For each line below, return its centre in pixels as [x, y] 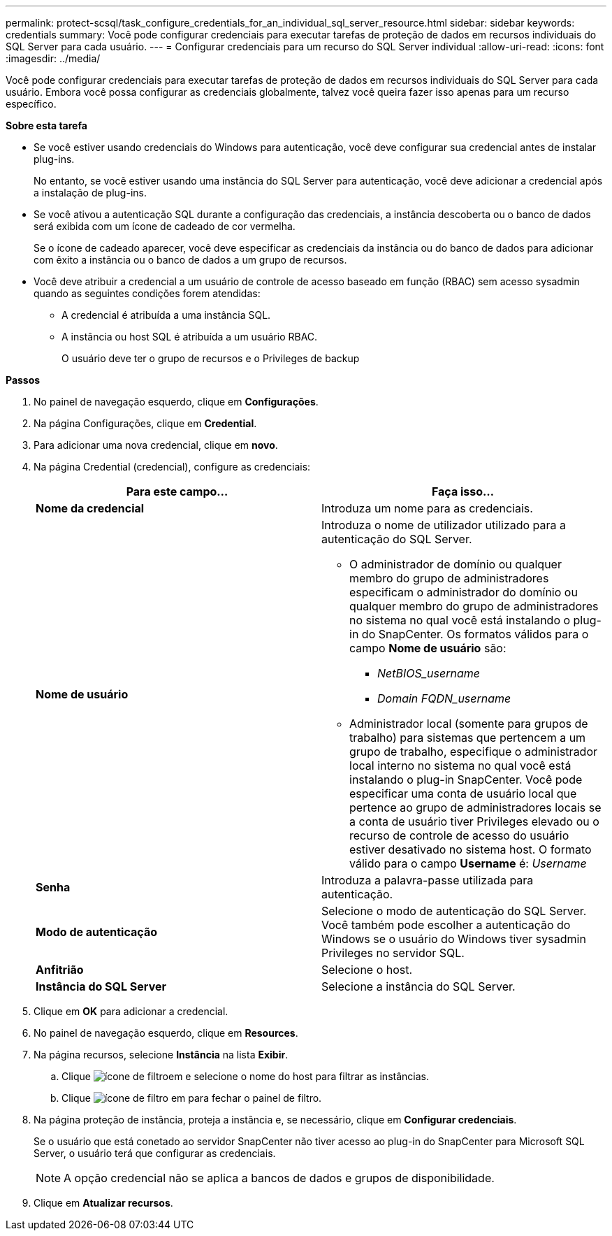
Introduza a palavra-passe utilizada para [428, 880]
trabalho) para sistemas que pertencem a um [468, 738]
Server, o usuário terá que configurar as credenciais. [155, 1153]
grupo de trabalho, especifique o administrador [474, 752]
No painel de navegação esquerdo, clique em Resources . [166, 1033]
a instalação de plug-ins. [90, 193]
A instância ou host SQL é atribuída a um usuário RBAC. [190, 337]
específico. [31, 104]
